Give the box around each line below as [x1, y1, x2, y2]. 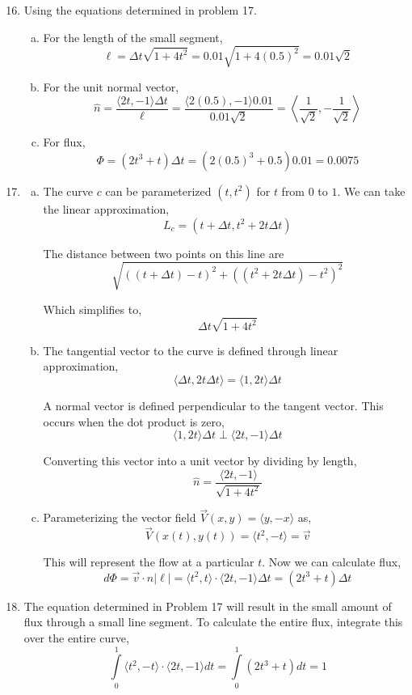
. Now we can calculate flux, [262, 553, 401, 570]
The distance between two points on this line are [43, 244, 284, 261]
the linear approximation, [43, 200, 170, 217]
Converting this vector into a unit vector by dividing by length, [43, 452, 357, 469]
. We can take [337, 182, 406, 199]
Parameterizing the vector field [43, 509, 196, 526]
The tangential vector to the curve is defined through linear [43, 341, 338, 358]
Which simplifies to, [43, 300, 142, 317]
